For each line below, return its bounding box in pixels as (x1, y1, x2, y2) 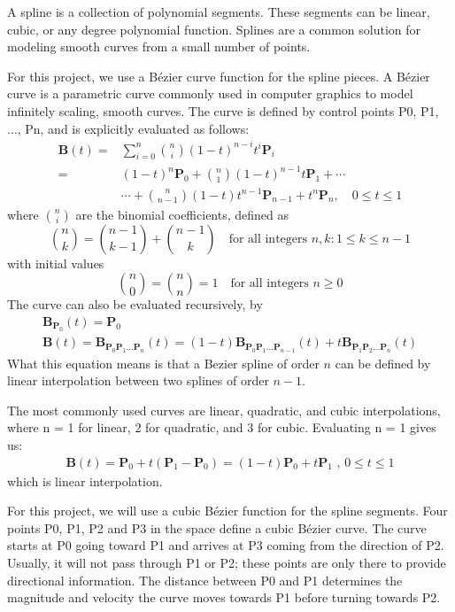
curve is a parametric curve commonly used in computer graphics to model (7, 84, 413, 103)
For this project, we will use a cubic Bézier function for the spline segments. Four (7, 501, 448, 520)
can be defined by (335, 353, 431, 372)
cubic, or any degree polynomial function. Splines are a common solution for (7, 19, 421, 38)
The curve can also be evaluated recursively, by (7, 295, 263, 314)
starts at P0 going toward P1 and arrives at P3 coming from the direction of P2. (7, 536, 444, 554)
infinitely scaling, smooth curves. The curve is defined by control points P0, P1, (7, 101, 439, 120)
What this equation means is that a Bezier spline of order (7, 353, 320, 372)
